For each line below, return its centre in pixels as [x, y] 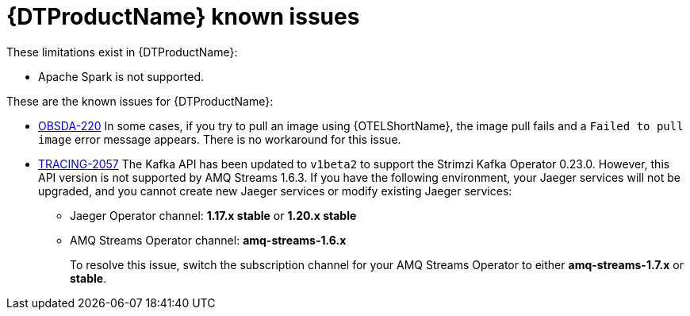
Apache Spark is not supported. [121, 76]
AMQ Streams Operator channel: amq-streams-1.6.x [208, 240]
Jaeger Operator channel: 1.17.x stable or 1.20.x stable [213, 215]
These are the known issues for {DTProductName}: [140, 101]
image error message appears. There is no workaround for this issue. [220, 139]
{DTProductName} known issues [183, 17]
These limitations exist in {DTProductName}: [122, 52]
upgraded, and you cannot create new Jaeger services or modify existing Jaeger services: [275, 191]
